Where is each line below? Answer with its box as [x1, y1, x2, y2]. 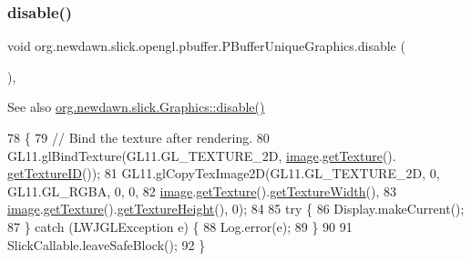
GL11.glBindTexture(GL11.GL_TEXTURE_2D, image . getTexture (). [7, 146, 396, 165]
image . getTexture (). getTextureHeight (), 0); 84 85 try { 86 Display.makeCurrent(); [7, 199, 465, 218]
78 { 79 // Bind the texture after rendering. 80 [7, 128, 270, 146]
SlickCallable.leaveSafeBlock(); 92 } [7, 235, 206, 254]
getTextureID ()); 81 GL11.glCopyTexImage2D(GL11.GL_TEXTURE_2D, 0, [7, 164, 440, 183]
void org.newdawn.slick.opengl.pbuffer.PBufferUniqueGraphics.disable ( [7, 36, 405, 55]
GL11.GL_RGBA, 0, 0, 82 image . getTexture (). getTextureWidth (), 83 [7, 181, 397, 200]
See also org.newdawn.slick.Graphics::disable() [7, 97, 265, 116]
